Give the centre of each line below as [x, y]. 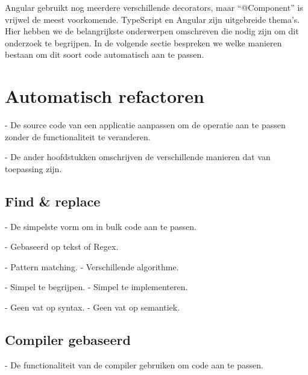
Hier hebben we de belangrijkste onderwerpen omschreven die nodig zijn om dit [152, 31]
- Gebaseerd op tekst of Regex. [62, 246]
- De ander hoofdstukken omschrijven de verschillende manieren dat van [138, 157]
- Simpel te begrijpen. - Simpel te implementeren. [96, 287]
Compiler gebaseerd [68, 340]
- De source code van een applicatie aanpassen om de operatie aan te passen [145, 125]
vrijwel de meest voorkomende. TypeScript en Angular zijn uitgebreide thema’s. [152, 19]
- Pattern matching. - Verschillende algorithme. [92, 266]
